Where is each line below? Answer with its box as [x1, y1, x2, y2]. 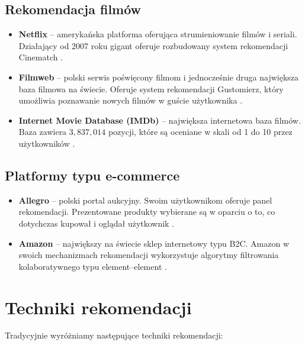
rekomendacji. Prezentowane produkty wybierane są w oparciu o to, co [18, 205, 275, 218]
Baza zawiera [18, 125, 67, 138]
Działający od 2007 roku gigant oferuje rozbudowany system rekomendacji [18, 39, 288, 51]
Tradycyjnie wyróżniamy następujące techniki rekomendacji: [5, 329, 223, 341]
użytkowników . [18, 137, 75, 149]
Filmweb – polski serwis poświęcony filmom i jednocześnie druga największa [18, 70, 299, 83]
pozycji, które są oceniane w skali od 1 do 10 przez [108, 125, 293, 138]
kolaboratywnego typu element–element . [18, 260, 167, 272]
